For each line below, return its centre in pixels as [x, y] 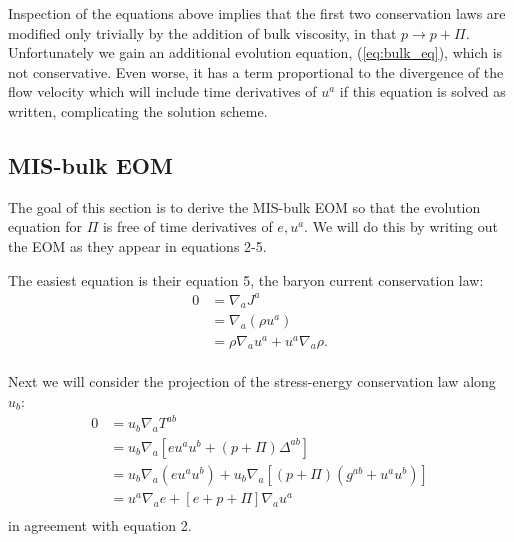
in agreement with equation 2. [100, 525]
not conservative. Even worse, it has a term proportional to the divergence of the [256, 71]
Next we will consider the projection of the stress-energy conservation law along [252, 381]
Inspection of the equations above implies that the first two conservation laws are [257, 13]
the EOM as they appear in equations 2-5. [137, 245]
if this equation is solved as [422, 91]
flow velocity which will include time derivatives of [162, 91]
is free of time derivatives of [187, 226]
